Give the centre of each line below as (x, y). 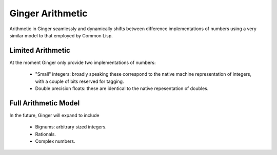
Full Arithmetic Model (45, 103)
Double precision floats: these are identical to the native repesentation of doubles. (122, 88)
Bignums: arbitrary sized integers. (71, 127)
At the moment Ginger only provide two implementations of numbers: (83, 62)
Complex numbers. (55, 141)
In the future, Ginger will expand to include (54, 115)
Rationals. (46, 134)
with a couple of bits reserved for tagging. (80, 81)
